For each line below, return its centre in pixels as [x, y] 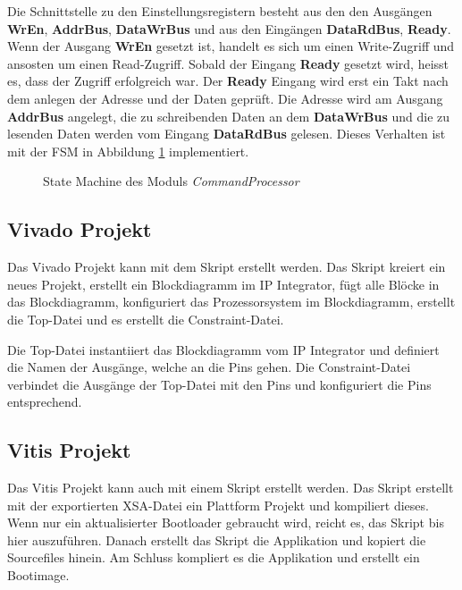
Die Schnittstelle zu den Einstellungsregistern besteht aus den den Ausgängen [220, 11]
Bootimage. [38, 575]
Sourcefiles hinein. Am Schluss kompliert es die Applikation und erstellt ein [214, 557]
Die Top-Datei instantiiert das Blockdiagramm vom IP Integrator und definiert [223, 349]
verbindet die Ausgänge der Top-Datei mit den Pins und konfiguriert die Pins [219, 384]
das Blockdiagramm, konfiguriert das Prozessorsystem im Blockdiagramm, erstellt [231, 302]
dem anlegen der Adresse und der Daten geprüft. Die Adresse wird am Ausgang [225, 98]
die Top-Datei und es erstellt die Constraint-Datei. [146, 319]
